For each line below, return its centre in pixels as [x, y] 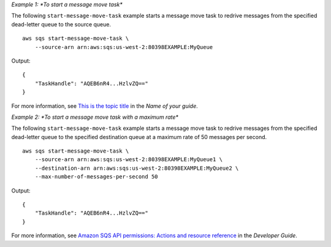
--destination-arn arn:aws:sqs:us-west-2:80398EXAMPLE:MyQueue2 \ [137, 168]
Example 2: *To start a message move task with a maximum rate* [95, 117]
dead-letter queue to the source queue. [61, 24]
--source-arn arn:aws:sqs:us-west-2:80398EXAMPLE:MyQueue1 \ [129, 160]
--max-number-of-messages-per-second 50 [97, 177]
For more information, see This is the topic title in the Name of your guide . [105, 106]
